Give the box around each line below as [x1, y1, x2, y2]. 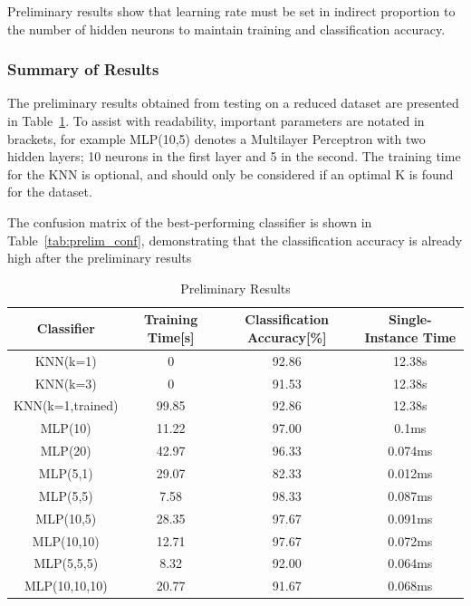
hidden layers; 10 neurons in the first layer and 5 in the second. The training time [7, 147, 461, 166]
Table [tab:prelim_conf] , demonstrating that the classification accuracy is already [7, 230, 463, 249]
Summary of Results [7, 58, 159, 81]
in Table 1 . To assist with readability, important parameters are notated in [7, 111, 425, 130]
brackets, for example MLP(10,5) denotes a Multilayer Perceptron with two [7, 129, 426, 148]
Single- [388, 310, 432, 329]
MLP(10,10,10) [24, 576, 108, 595]
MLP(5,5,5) [34, 553, 99, 572]
